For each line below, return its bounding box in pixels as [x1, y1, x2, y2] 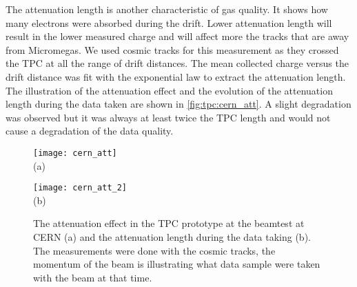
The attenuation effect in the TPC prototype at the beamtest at [33, 216, 305, 230]
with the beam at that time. [33, 270, 152, 284]
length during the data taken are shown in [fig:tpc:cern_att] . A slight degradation [6, 97, 351, 111]
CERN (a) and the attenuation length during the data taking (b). [33, 230, 311, 244]
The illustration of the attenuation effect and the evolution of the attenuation [6, 83, 333, 97]
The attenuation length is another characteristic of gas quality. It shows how [6, 2, 328, 16]
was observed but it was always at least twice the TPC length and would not [6, 110, 331, 124]
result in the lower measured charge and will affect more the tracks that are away [6, 29, 349, 43]
